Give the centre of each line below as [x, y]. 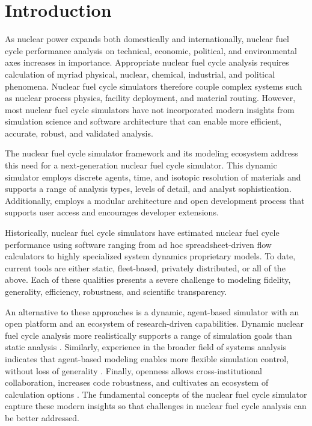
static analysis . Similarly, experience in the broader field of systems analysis [146, 347]
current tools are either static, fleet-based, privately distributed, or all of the [145, 267]
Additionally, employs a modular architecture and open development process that [155, 200]
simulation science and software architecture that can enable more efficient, [143, 121]
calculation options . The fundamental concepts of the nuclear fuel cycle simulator [156, 394]
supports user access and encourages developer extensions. [112, 212]
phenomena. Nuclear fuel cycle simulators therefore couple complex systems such [154, 86]
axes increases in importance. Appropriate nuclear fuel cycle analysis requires [147, 62]
